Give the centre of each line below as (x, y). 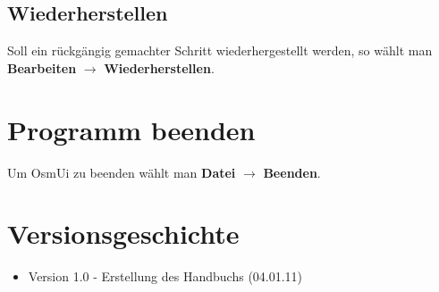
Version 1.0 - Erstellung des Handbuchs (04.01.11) (165, 276)
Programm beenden (131, 129)
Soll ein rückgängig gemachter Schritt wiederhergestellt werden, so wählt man (220, 50)
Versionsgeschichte (123, 234)
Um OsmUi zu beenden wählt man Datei (122, 172)
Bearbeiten (42, 67)
